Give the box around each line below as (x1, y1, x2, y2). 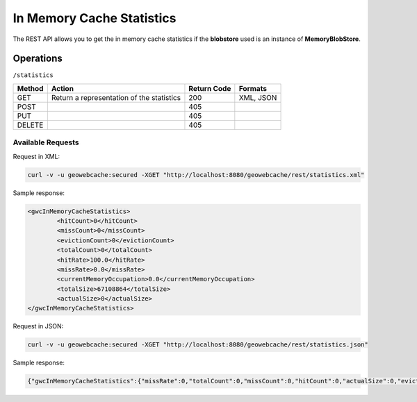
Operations (13, 53, 63, 65)
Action (51, 83, 74, 93)
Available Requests (13, 137, 79, 147)
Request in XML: (13, 152, 60, 160)
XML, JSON (238, 92, 277, 102)
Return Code (188, 83, 231, 93)
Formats (238, 83, 268, 93)
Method (17, 83, 44, 93)
